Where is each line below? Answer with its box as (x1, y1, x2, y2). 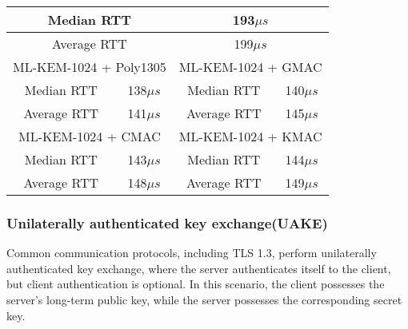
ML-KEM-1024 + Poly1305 (13, 57, 166, 76)
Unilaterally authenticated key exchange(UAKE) (6, 212, 328, 232)
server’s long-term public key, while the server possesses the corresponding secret (6, 291, 402, 307)
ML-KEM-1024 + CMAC (18, 127, 161, 145)
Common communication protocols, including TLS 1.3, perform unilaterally (6, 244, 377, 261)
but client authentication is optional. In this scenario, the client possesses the (6, 275, 385, 292)
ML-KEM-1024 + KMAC (178, 127, 322, 145)
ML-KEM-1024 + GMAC (178, 57, 322, 76)
